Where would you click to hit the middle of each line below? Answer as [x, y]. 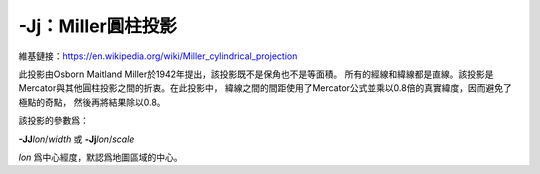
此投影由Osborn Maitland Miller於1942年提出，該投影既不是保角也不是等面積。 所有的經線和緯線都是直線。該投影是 [256, 74]
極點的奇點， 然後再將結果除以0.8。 [92, 102]
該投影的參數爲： [53, 121]
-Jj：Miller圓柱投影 [97, 26]
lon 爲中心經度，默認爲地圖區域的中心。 [101, 157]
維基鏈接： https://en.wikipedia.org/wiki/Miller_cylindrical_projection [158, 56]
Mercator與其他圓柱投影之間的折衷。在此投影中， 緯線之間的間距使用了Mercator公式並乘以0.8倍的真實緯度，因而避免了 [265, 88]
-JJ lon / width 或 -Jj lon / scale [76, 139]
